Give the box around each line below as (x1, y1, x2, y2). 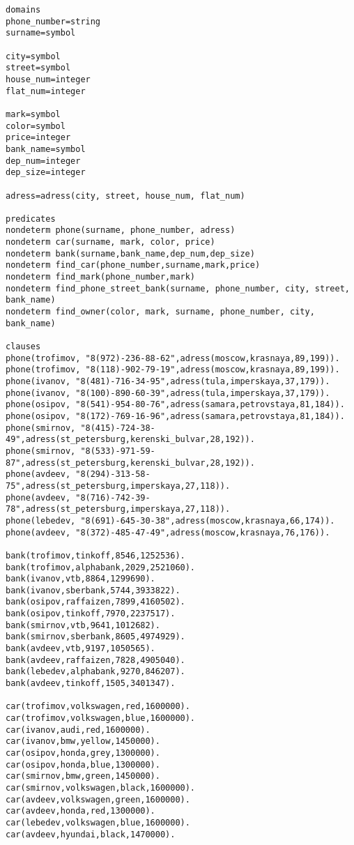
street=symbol (6, 63, 71, 73)
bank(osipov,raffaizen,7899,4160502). (6, 597, 185, 607)
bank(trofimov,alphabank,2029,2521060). (6, 562, 196, 572)
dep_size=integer (6, 167, 86, 178)
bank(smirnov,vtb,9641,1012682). (6, 620, 160, 630)
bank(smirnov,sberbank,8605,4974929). (6, 632, 185, 642)
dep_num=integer (6, 155, 81, 166)
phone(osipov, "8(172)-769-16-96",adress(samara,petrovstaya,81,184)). (6, 411, 345, 421)
